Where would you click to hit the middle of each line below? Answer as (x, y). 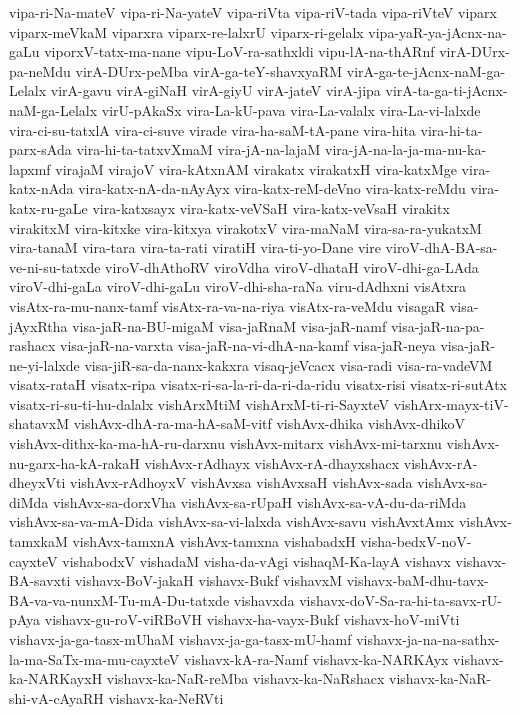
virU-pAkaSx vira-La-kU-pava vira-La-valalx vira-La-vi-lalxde (291, 109)
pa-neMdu (40, 70)
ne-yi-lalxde (44, 364)
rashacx (32, 345)
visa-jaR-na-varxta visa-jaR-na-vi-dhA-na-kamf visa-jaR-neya (248, 345)
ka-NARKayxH (56, 678)
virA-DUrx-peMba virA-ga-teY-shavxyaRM (209, 70)
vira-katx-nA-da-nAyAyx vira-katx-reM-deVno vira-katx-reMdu (272, 188)
